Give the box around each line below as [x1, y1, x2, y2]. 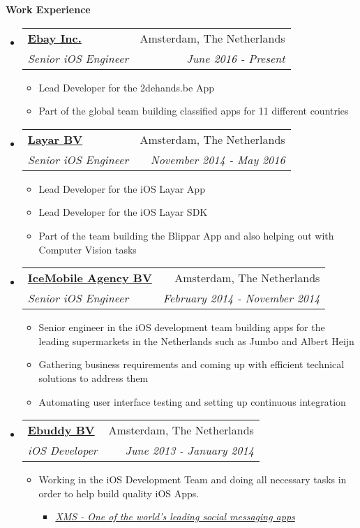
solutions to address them [38, 370, 149, 385]
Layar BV [27, 131, 83, 147]
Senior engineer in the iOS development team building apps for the [38, 320, 325, 335]
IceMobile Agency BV [27, 270, 152, 286]
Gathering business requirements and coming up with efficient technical [38, 357, 345, 372]
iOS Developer [27, 442, 98, 459]
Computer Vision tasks [38, 242, 137, 256]
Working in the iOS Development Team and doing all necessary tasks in [38, 472, 347, 487]
